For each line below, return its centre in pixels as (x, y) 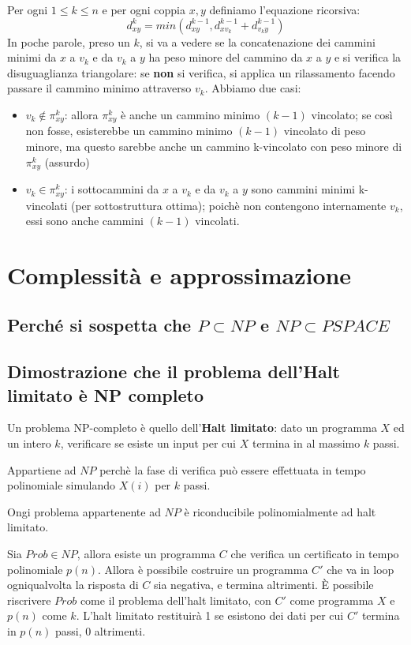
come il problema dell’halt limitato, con (176, 600)
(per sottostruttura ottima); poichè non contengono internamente (228, 205)
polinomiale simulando (61, 485)
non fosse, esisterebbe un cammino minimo (129, 131)
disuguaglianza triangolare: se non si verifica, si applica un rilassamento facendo (201, 72)
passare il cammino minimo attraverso (99, 88)
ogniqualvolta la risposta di (73, 585)
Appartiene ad (42, 469)
